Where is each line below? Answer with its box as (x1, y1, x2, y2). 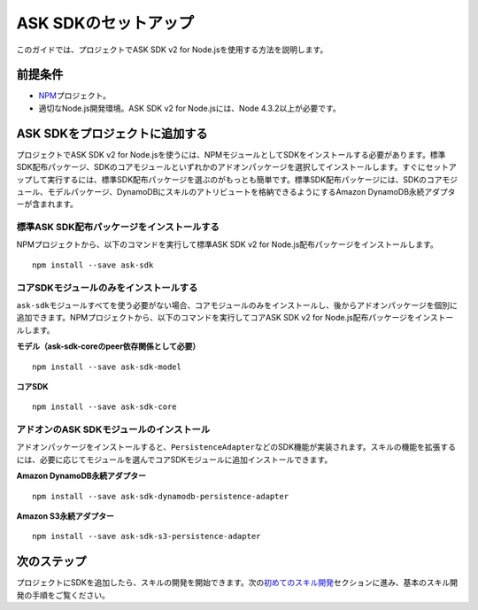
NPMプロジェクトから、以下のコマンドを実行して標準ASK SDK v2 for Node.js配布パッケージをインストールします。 (16, 239, 438, 250)
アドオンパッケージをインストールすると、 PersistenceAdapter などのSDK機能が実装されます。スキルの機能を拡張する (16, 442, 456, 452)
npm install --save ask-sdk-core (32, 402, 177, 412)
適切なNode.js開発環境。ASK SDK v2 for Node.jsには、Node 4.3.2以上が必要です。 (38, 103, 341, 113)
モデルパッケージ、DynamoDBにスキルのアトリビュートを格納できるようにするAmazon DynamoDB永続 (47, 186, 425, 197)
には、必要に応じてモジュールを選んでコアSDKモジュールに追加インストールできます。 (16, 454, 333, 465)
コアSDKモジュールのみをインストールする (16, 282, 198, 294)
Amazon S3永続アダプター (16, 511, 114, 521)
